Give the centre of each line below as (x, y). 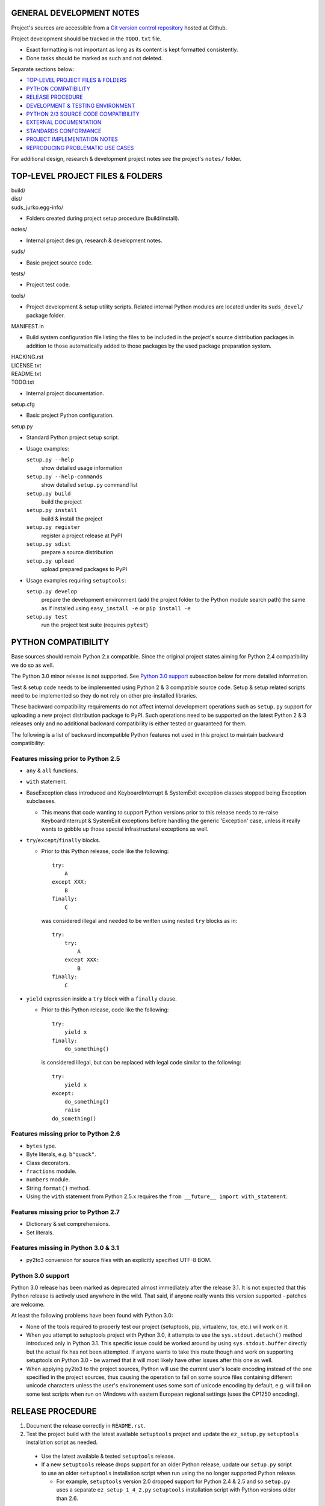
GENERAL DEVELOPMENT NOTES (75, 13)
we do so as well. (32, 665)
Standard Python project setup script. (73, 437)
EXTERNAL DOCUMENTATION (64, 122)
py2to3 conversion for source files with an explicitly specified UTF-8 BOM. (119, 1260)
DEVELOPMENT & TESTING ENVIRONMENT (81, 105)
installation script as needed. (62, 1442)
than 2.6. (67, 1498)
